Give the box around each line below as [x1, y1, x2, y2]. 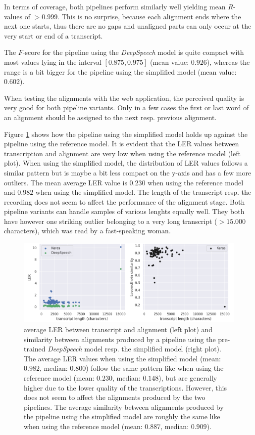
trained [24, 344, 46, 354]
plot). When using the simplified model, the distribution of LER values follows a [4, 158, 248, 168]
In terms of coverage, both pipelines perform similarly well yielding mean [4, 1, 226, 11]
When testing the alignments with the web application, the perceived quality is [4, 92, 244, 103]
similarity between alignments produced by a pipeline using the [24, 334, 216, 344]
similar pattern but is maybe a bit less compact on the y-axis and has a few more [4, 167, 252, 177]
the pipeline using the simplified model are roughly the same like [24, 411, 220, 422]
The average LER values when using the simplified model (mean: [24, 353, 221, 363]
